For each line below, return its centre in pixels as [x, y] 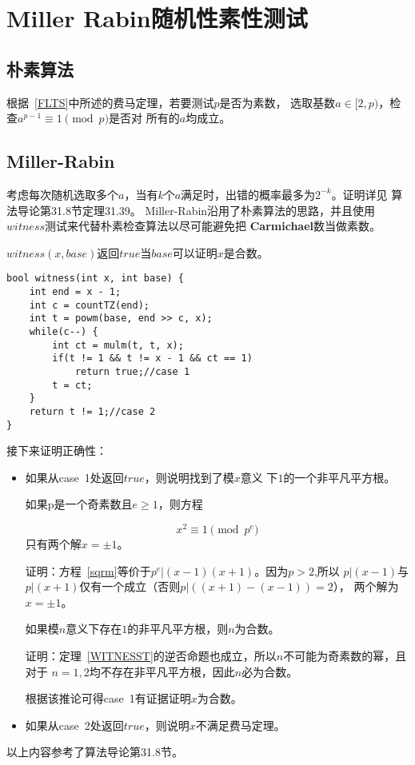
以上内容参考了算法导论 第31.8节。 [95, 752]
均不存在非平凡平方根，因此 [162, 671]
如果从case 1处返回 [74, 477]
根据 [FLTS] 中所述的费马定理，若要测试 [110, 102]
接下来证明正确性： [57, 450]
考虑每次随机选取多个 [62, 194]
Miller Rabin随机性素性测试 [157, 18]
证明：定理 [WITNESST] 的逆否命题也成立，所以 [151, 656]
